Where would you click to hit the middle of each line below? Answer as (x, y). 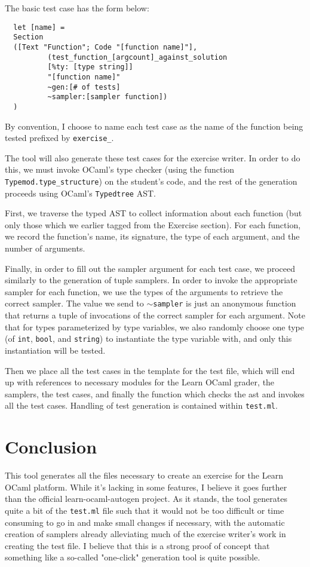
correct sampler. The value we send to (74, 303)
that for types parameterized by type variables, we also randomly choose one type (154, 327)
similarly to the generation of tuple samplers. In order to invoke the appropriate (151, 280)
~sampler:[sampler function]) (108, 97)
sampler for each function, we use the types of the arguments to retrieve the (144, 291)
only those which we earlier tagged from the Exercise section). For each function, (153, 224)
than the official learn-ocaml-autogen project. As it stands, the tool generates (146, 499)
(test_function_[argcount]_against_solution (137, 57)
